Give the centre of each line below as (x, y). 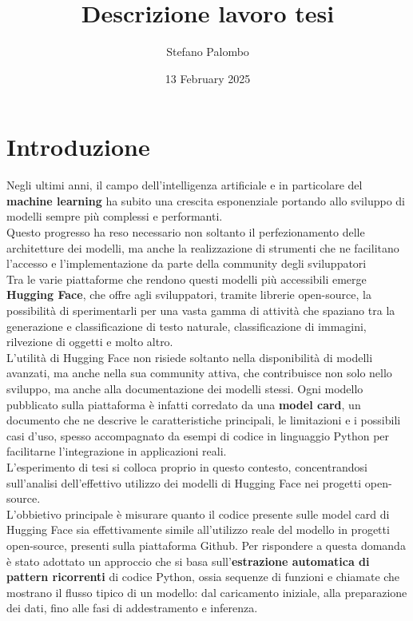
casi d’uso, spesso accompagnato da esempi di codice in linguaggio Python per (198, 435)
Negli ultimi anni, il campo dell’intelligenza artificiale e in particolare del (185, 185)
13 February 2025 (208, 78)
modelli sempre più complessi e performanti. (115, 216)
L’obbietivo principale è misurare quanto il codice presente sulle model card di (198, 514)
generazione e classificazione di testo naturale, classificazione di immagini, (187, 326)
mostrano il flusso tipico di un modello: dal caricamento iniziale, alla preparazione (207, 592)
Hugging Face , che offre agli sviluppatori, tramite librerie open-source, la (189, 295)
